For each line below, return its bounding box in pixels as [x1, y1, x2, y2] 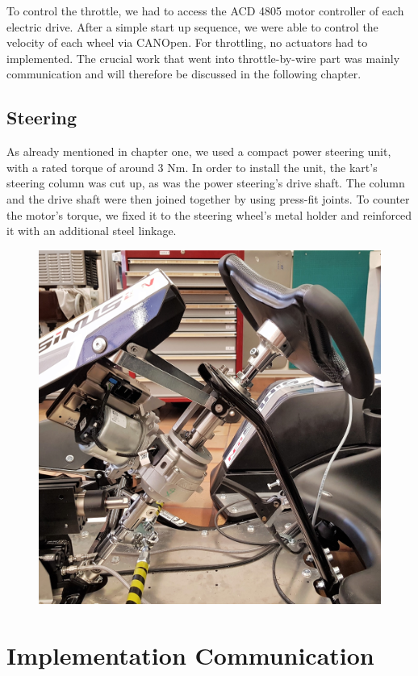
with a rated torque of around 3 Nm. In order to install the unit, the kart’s [6, 158, 378, 175]
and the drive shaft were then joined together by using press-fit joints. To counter [6, 190, 410, 207]
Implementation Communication [6, 638, 374, 671]
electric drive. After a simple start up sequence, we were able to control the [6, 18, 378, 35]
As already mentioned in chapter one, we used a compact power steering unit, [6, 143, 391, 160]
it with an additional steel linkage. [6, 222, 177, 239]
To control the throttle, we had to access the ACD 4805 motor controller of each [6, 2, 404, 19]
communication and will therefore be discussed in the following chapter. [6, 65, 362, 82]
